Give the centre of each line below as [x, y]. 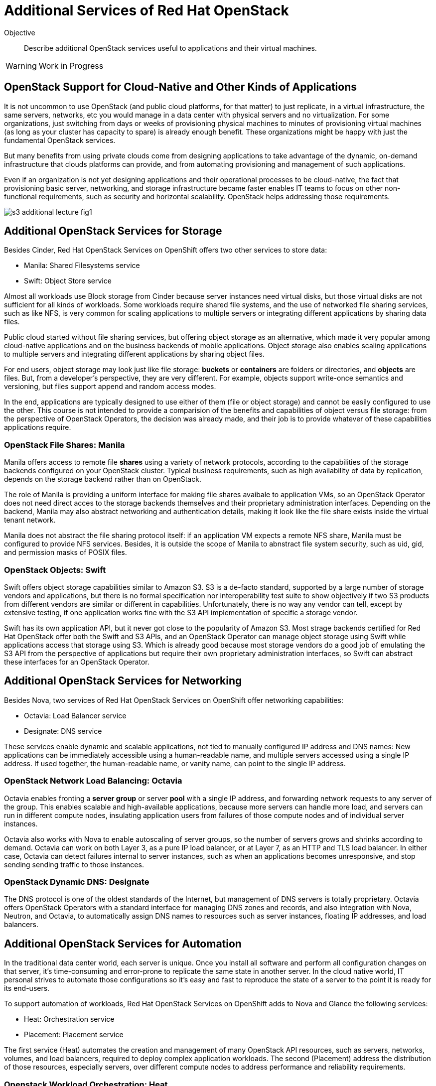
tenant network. [30, 520]
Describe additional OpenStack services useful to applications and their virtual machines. [170, 48]
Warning [21, 66]
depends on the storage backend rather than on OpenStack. [103, 479]
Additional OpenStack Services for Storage [113, 231]
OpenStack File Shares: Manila [65, 445]
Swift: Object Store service [68, 281]
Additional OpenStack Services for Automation [123, 944]
